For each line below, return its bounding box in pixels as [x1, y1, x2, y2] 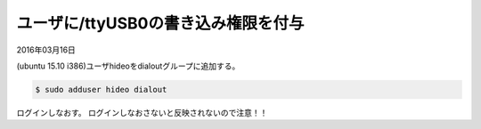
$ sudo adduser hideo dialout [35, 85, 167, 94]
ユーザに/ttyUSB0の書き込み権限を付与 [16, 13, 305, 33]
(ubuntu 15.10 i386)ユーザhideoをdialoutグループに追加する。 [16, 60, 240, 71]
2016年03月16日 [16, 44, 76, 55]
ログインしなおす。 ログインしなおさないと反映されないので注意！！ [16, 107, 268, 117]
